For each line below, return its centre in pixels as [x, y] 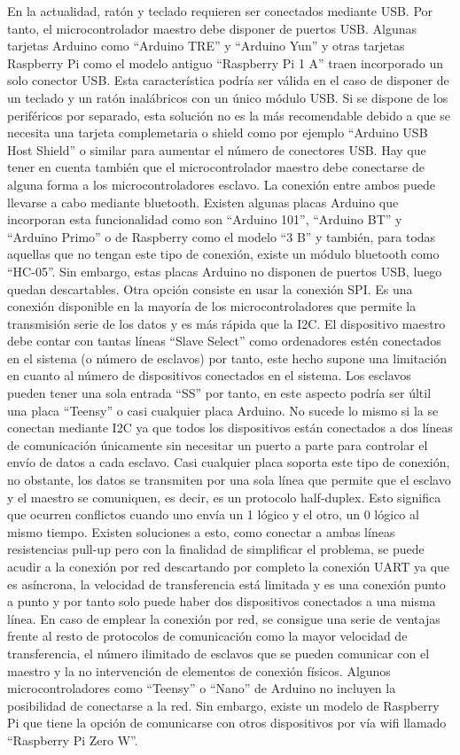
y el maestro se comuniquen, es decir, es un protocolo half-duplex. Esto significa [224, 497]
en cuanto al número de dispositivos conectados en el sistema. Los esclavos [209, 375]
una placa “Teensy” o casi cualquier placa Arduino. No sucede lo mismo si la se [223, 410]
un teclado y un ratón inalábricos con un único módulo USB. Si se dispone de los [228, 97]
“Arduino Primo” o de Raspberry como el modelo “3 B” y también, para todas [222, 236]
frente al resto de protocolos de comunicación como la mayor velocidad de [207, 636]
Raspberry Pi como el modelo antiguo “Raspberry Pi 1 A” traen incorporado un [226, 62]
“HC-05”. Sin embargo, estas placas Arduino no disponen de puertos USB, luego [225, 271]
